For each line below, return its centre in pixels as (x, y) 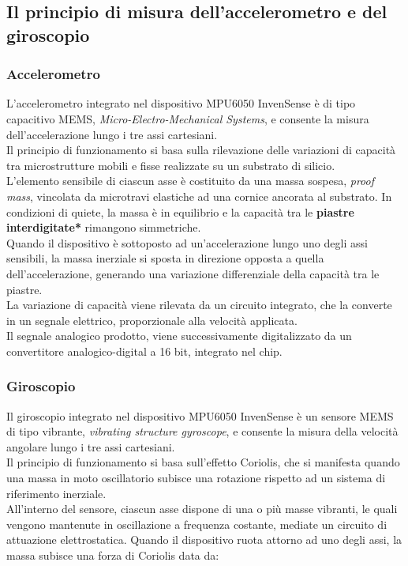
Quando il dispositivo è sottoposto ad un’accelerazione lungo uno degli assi (187, 242)
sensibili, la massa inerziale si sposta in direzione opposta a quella (165, 258)
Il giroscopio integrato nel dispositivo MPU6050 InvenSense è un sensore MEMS (200, 415)
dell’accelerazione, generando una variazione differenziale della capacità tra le (193, 273)
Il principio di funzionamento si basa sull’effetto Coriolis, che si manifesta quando (203, 462)
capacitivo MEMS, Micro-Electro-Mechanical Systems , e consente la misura (188, 118)
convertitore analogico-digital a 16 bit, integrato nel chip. (144, 351)
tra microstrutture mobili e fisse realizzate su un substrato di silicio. (171, 165)
